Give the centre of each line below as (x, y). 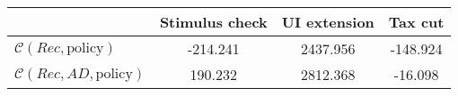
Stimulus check (213, 22)
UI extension (328, 22)
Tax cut (416, 22)
